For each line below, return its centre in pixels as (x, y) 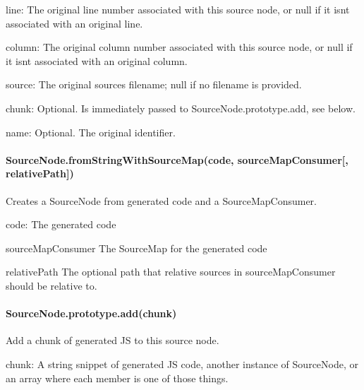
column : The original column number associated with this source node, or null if (179, 47)
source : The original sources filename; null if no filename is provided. (154, 84)
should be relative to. (51, 285)
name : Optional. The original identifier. (91, 132)
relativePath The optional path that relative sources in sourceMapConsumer (171, 272)
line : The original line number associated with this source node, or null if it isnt (178, 9)
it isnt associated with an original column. (97, 60)
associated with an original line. (74, 23)
